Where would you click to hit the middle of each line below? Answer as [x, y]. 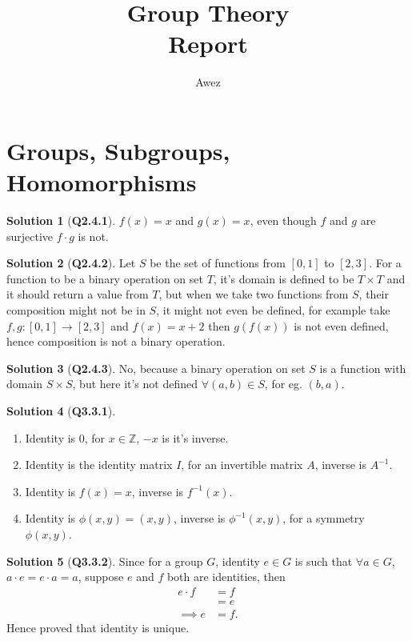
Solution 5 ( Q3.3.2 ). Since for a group [105, 561]
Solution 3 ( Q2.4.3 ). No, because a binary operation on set [156, 368]
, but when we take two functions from [254, 294]
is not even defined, [341, 325]
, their [374, 294]
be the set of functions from [218, 263]
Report [208, 44]
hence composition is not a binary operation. [116, 341]
